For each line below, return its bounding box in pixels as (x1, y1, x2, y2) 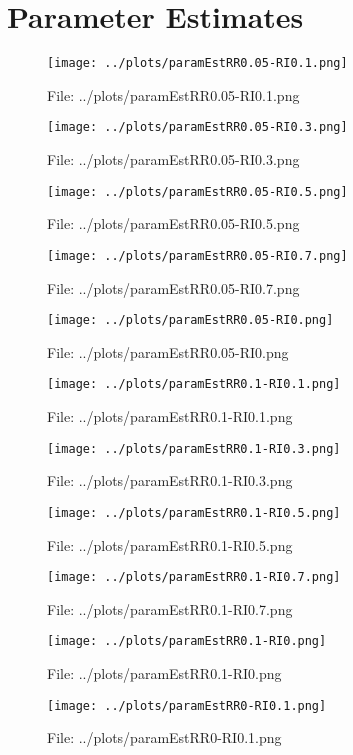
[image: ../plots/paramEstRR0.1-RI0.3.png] (47, 441, 341, 456)
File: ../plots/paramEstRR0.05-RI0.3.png (47, 149, 300, 170)
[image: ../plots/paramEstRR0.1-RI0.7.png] (47, 570, 341, 585)
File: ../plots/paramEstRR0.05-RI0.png (47, 341, 289, 362)
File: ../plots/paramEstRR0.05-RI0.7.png (47, 277, 300, 298)
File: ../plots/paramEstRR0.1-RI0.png (47, 663, 282, 684)
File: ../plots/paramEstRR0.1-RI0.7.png (47, 598, 293, 619)
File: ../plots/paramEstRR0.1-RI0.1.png (47, 406, 293, 427)
